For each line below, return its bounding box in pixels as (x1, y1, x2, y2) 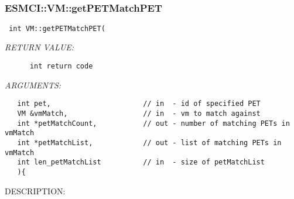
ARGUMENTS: (5, 78, 61, 91)
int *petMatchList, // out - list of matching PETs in (17, 138, 282, 147)
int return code (29, 62, 93, 71)
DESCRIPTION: (5, 184, 66, 197)
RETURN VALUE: (5, 41, 74, 53)
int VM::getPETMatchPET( (9, 24, 105, 33)
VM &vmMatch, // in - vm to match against (17, 109, 261, 118)
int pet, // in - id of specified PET (17, 99, 261, 108)
